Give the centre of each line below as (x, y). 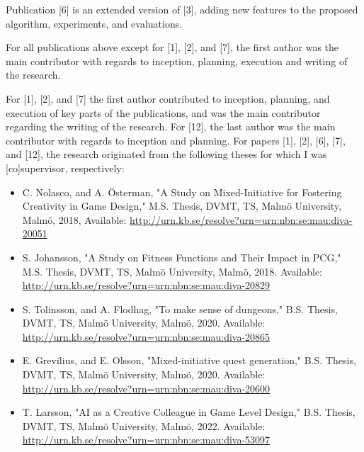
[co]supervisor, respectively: (65, 168)
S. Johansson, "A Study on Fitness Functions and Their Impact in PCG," (182, 257)
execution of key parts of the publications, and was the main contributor (163, 112)
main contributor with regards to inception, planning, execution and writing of (177, 61)
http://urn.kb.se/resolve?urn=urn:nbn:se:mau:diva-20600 (146, 388)
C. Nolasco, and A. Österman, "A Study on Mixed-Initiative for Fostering (182, 192)
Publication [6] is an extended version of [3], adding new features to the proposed (182, 9)
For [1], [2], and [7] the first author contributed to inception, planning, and (168, 98)
